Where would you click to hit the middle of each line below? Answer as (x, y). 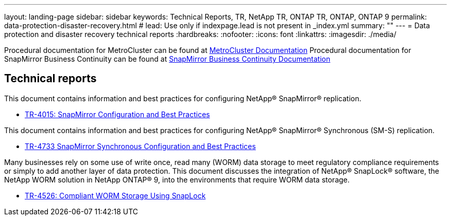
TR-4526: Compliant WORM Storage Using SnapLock (115, 195)
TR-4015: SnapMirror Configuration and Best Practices (117, 114)
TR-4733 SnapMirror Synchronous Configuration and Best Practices (140, 146)
